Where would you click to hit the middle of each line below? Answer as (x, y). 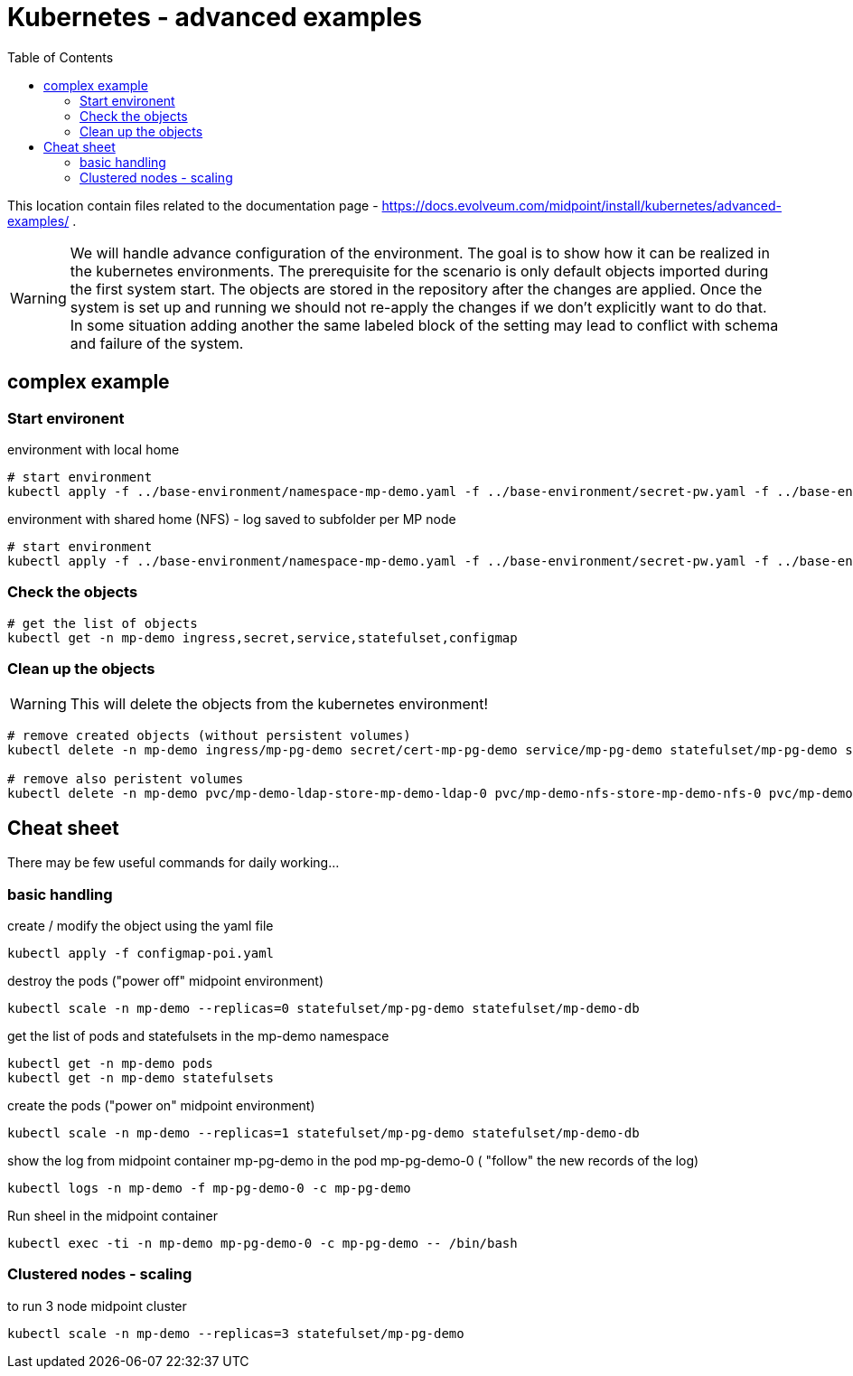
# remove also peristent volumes (126, 779)
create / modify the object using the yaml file (141, 926)
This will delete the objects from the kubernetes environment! (279, 704)
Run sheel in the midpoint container (113, 1216)
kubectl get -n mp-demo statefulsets (141, 1078)
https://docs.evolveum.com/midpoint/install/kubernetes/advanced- (581, 205)
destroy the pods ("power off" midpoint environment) (166, 981)
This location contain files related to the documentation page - (193, 205)
